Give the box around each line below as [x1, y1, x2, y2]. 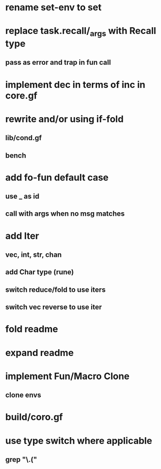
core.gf [5, 89, 38, 101]
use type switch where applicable [5, 435, 153, 446]
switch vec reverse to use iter [5, 303, 102, 312]
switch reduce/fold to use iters [5, 285, 106, 294]
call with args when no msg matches [5, 210, 125, 218]
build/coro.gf [5, 411, 63, 423]
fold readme [5, 323, 58, 335]
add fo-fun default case [5, 172, 109, 183]
